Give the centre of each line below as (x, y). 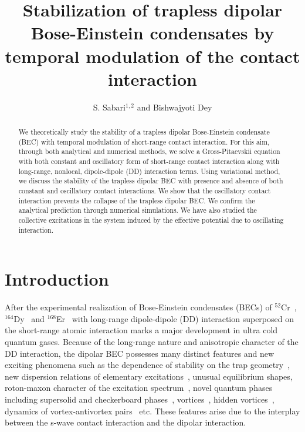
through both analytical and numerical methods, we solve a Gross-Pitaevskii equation (149, 151)
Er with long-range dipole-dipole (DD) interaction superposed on (175, 318)
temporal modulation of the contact (152, 56)
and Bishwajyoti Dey (174, 107)
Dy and (29, 318)
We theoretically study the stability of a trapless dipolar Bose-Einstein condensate (144, 132)
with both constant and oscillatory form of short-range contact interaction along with (149, 161)
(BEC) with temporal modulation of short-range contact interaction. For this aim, (144, 141)
